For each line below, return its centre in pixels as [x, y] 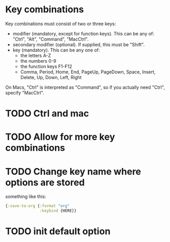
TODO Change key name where [73, 171]
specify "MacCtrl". [25, 92]
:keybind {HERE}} [58, 211]
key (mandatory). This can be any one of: [56, 50]
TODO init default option [58, 231]
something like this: [26, 197]
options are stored [45, 182]
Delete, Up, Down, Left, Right [51, 77]
